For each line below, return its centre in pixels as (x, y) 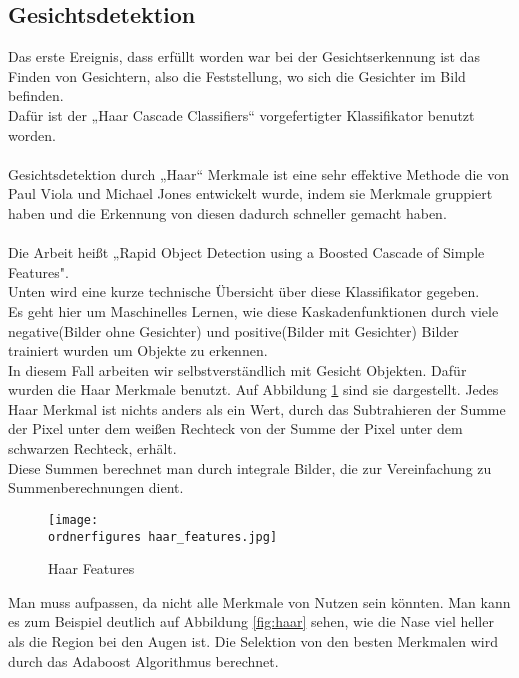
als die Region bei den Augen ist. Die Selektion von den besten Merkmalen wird (253, 640)
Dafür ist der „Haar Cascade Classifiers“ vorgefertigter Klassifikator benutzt (241, 114)
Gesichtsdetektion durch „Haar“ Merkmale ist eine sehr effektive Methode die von (259, 173)
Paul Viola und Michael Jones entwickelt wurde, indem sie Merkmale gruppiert (250, 193)
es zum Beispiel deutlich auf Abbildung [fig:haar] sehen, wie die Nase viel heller (251, 621)
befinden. (36, 95)
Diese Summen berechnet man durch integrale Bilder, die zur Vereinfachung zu (250, 467)
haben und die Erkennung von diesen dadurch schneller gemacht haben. (227, 212)
